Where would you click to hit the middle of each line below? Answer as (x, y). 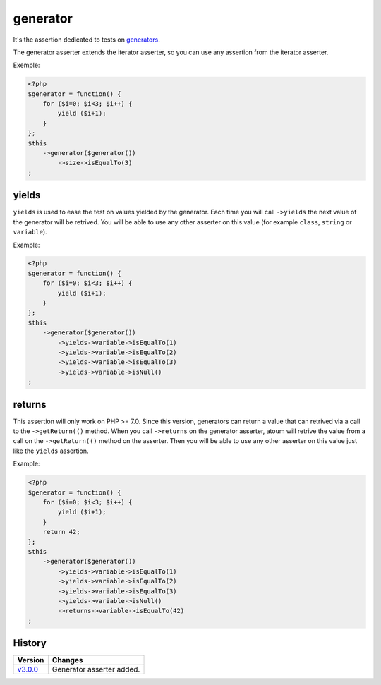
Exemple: (26, 65)
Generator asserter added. (96, 669)
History (30, 643)
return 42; (61, 532)
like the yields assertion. (51, 451)
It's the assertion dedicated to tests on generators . (86, 40)
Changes (67, 660)
